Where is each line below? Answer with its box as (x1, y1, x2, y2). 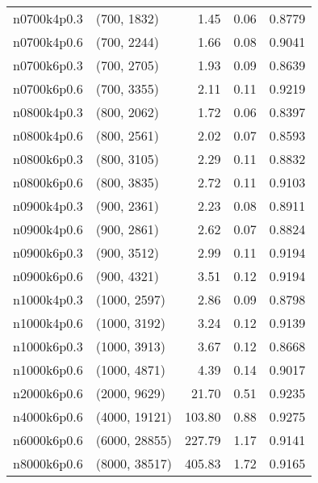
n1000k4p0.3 (13, 290, 83, 309)
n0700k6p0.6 (13, 79, 83, 98)
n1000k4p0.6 (13, 313, 83, 332)
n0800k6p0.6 (13, 173, 83, 191)
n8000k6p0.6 (13, 454, 83, 472)
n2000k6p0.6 (13, 384, 83, 402)
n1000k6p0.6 (13, 360, 83, 379)
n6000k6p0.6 (13, 430, 83, 449)
